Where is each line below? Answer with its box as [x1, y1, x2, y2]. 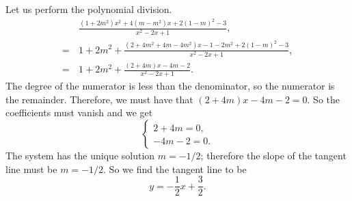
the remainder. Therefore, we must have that [5, 92, 193, 106]
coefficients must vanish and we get [5, 105, 153, 120]
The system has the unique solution [5, 148, 155, 162]
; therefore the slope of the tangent [200, 148, 347, 162]
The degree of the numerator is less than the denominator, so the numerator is [5, 79, 335, 93]
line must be [5, 161, 57, 176]
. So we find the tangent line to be [103, 161, 247, 176]
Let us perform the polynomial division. [5, 2, 172, 16]
